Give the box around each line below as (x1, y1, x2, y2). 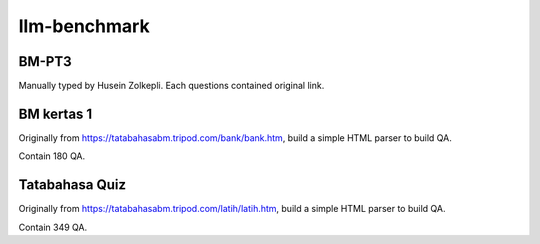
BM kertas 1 (18, 105, 93, 122)
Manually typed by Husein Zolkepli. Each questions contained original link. (18, 80, 325, 92)
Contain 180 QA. (18, 150, 86, 162)
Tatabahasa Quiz (18, 176, 127, 194)
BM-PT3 (18, 53, 72, 70)
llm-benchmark (18, 15, 150, 37)
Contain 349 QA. (18, 221, 88, 233)
